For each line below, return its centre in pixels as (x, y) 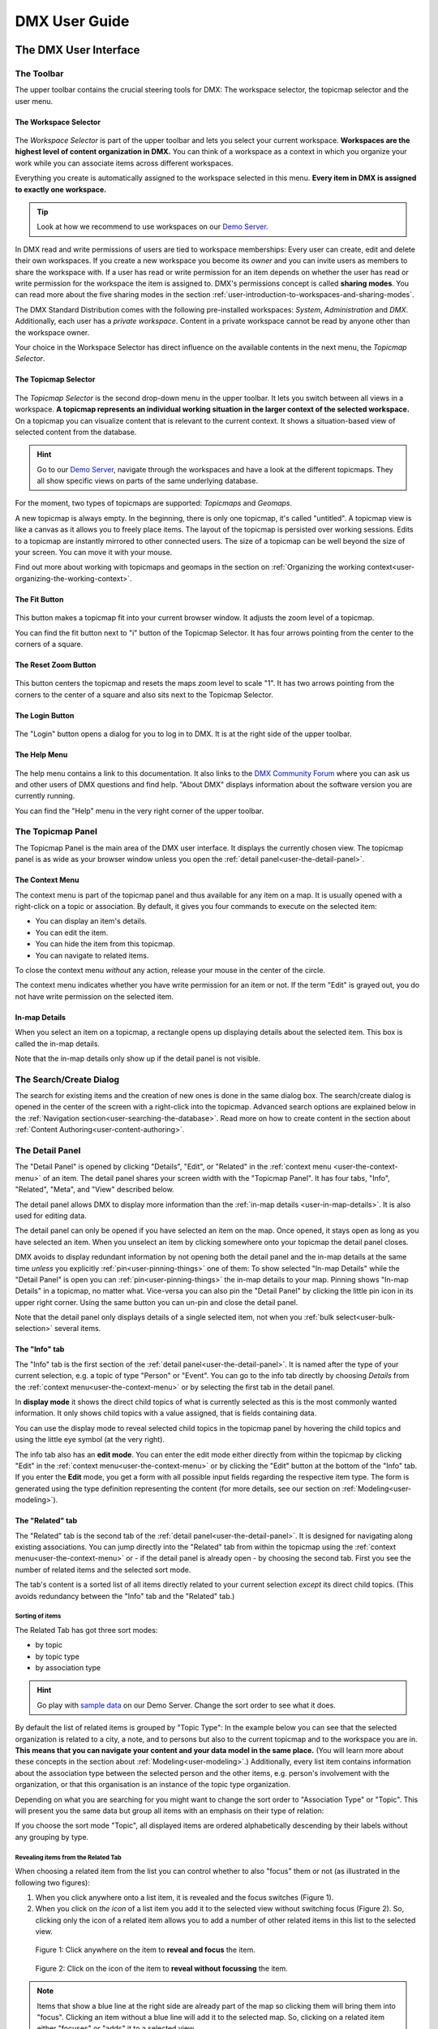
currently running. (45, 796)
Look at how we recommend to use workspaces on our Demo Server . (152, 226)
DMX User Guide (72, 21)
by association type (68, 1668)
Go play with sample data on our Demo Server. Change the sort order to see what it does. (186, 1705)
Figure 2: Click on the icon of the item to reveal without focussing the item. (161, 1968)
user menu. (34, 101)
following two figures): (53, 1882)
